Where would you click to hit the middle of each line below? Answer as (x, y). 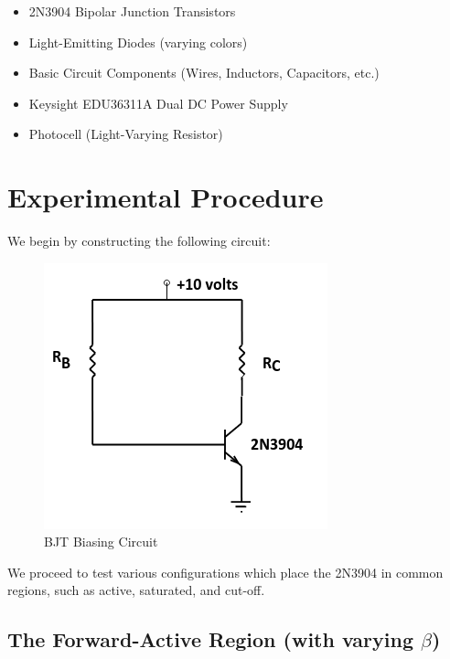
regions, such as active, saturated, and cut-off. (136, 590)
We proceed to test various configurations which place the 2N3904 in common (225, 572)
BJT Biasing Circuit (101, 542)
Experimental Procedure (166, 197)
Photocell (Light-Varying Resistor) (126, 134)
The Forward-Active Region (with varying (210, 639)
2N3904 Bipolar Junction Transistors (132, 11)
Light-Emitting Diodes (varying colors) (138, 42)
